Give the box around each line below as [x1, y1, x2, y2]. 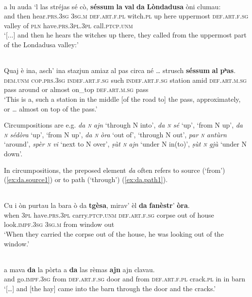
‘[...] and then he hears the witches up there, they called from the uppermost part [4, 30, 247, 40]
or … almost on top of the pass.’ [4, 103, 98, 113]
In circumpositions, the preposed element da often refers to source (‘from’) [4, 165, 225, 175]
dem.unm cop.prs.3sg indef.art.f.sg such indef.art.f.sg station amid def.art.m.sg [4, 74, 247, 85]
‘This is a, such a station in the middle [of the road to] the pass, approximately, [4, 93, 241, 104]
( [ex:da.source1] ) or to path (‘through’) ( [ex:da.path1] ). [4, 174, 168, 185]
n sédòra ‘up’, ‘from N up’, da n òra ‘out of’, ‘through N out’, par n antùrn [4, 129, 227, 139]
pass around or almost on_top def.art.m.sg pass [4, 84, 149, 94]
